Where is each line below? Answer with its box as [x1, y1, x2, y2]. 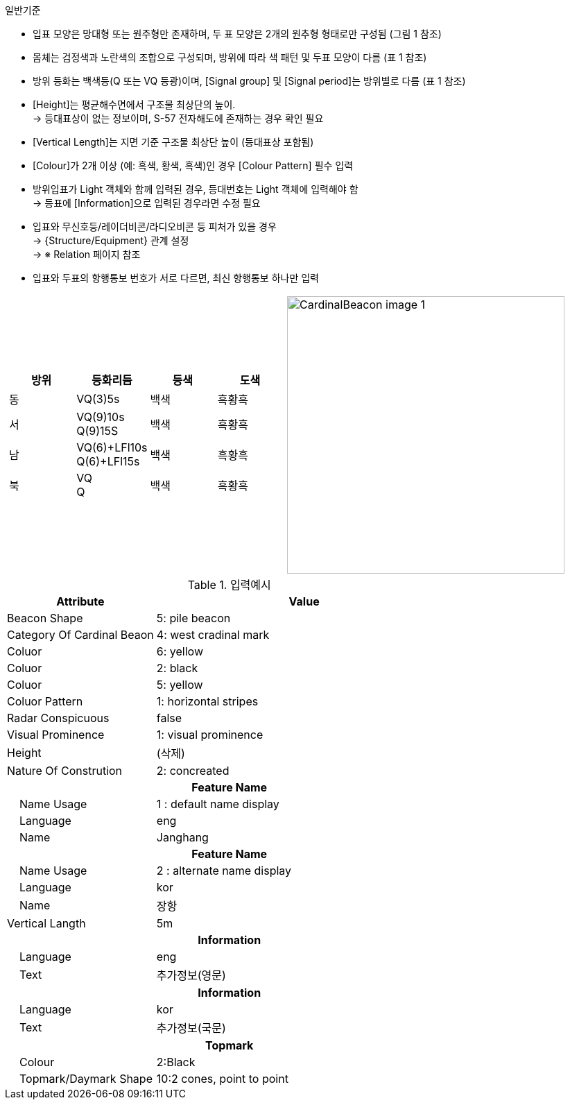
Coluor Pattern [7, 694, 83, 708]
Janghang [156, 830, 209, 844]
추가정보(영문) [156, 968, 226, 982]
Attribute [56, 594, 105, 608]
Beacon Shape [7, 611, 83, 625]
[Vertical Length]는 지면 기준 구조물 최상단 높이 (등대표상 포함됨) [33, 136, 314, 148]
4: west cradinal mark [156, 628, 270, 642]
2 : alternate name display [156, 864, 292, 877]
